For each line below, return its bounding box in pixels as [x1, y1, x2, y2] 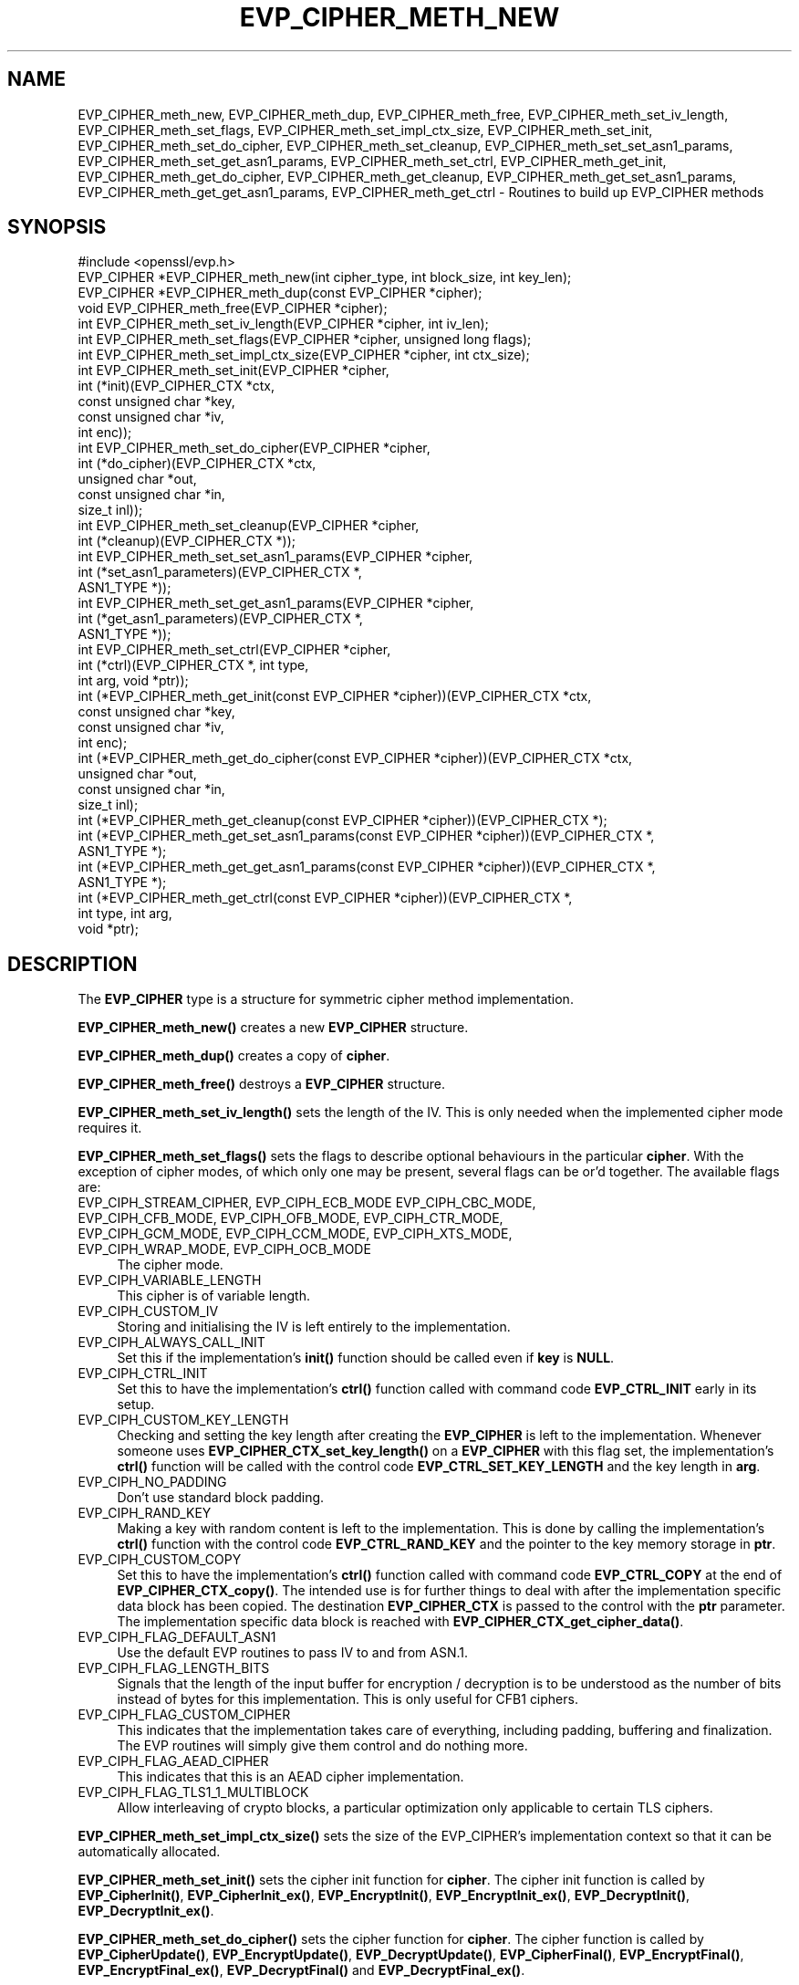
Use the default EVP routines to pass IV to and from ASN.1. [117, 1645, 468, 1661]
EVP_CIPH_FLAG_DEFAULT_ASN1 [78, 1629, 276, 1645]
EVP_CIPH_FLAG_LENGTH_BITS [78, 1660, 270, 1677]
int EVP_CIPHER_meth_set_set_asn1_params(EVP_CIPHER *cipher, [78, 548, 473, 565]
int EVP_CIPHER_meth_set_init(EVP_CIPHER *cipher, [78, 362, 389, 379]
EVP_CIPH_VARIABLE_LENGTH [78, 1272, 262, 1289]
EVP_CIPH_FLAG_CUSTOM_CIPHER [78, 1707, 291, 1723]
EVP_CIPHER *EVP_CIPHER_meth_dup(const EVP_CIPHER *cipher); [78, 285, 483, 301]
